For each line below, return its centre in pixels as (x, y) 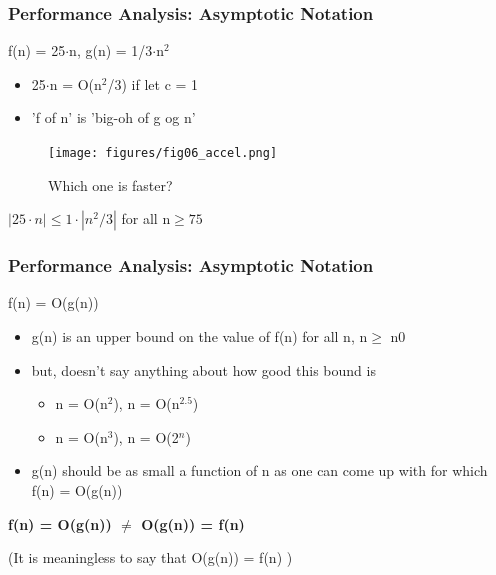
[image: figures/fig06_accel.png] (163, 153)
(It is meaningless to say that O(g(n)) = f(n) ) (150, 557)
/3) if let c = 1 (153, 83)
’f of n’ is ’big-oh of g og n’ (113, 117)
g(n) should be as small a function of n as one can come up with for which (259, 470)
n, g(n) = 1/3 (111, 50)
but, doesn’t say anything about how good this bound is (203, 369)
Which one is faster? (110, 184)
